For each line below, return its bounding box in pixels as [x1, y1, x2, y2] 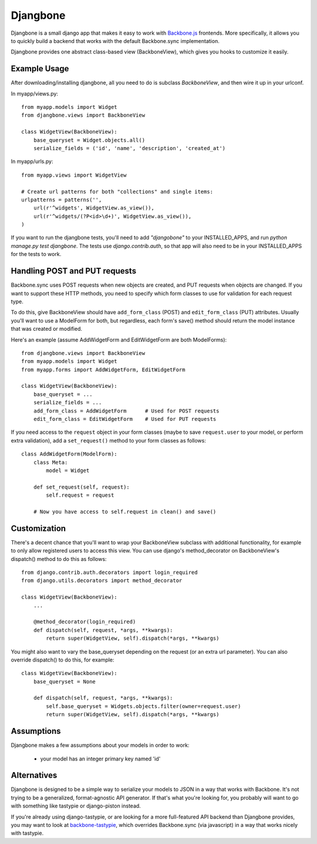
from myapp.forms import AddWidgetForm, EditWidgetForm [21, 366, 186, 373]
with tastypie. [11, 830, 44, 837]
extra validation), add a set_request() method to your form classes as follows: [11, 437, 207, 444]
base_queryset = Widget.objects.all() [33, 137, 146, 144]
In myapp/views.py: [11, 90, 59, 97]
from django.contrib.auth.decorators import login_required [21, 569, 198, 576]
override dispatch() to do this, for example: [11, 656, 114, 663]
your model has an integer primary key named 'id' [40, 755, 161, 762]
